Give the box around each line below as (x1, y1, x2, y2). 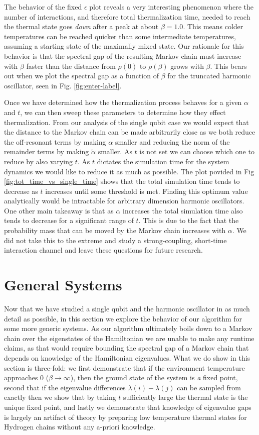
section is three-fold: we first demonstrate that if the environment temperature (4, 362, 245, 373)
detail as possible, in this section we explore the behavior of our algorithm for (4, 313, 242, 323)
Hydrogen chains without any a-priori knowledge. (4, 421, 155, 432)
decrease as (4, 185, 38, 196)
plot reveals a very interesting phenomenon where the (89, 2, 253, 12)
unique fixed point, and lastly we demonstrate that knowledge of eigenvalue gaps (4, 401, 251, 412)
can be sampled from (177, 382, 241, 392)
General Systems (4, 274, 122, 295)
